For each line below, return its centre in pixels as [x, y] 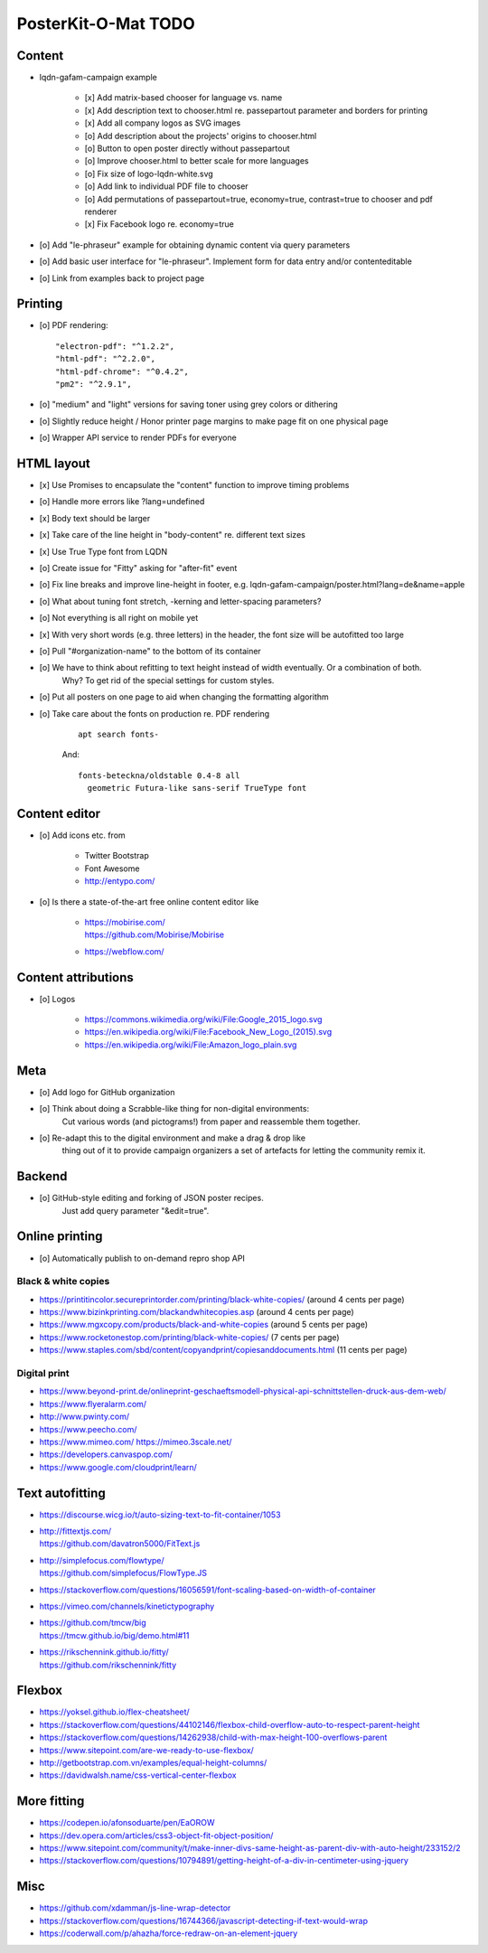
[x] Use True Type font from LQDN [103, 551]
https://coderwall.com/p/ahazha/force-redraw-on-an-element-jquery [169, 1933]
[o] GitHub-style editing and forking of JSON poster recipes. [151, 1198]
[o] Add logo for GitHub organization [107, 1092]
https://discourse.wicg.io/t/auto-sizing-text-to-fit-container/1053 [160, 1515]
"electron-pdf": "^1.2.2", [115, 346]
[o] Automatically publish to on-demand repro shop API [142, 1258]
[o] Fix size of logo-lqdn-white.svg [149, 174]
